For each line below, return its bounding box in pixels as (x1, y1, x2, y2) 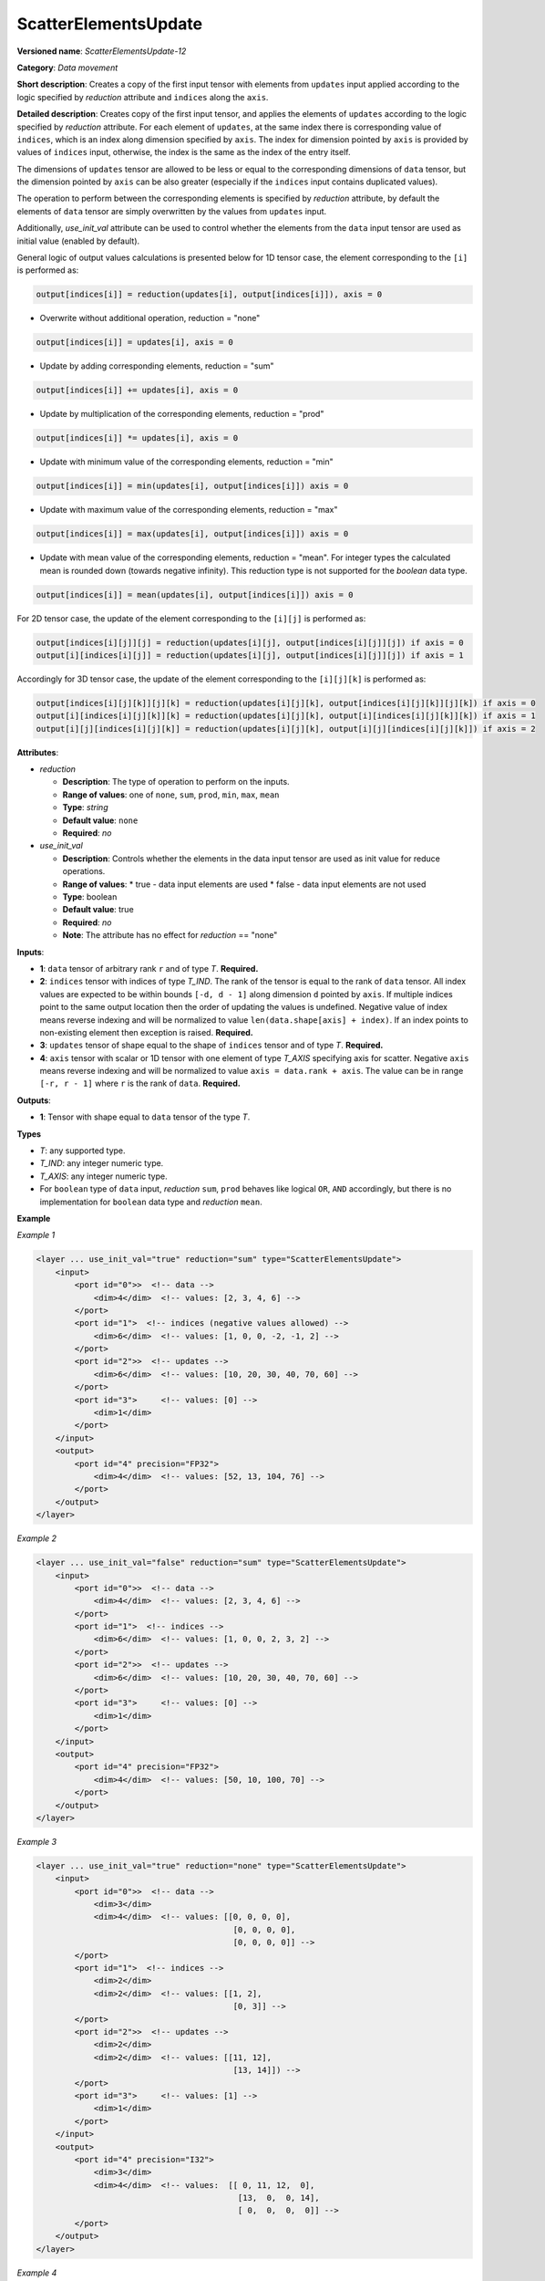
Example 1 (16, 1230, 56, 1241)
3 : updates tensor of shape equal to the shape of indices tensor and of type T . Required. (39, 1040, 384, 1051)
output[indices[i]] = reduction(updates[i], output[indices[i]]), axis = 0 (36, 289, 383, 300)
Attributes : (16, 746, 59, 757)
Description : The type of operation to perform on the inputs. (62, 776, 291, 787)
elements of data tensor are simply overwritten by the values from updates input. (16, 205, 327, 216)
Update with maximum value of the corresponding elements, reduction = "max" (39, 505, 338, 516)
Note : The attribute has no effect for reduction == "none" (62, 930, 278, 941)
